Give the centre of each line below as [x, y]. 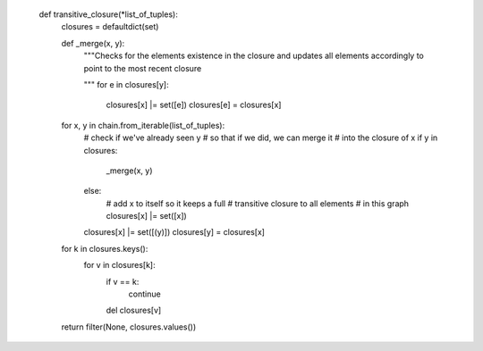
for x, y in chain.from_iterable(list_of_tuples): [143, 125]
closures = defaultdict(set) [110, 27]
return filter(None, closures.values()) [129, 327]
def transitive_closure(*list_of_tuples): [108, 14]
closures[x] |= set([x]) [146, 216]
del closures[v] [134, 310]
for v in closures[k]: [119, 265]
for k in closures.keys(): [105, 248]
